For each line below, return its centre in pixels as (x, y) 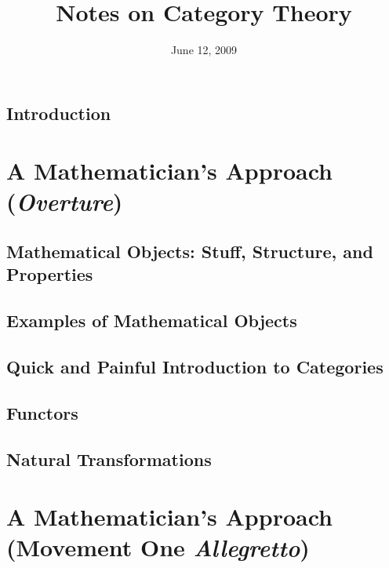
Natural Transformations (109, 459)
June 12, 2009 (204, 50)
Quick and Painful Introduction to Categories (195, 367)
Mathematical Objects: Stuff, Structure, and (190, 251)
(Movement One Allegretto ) (158, 548)
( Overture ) (65, 202)
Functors (42, 412)
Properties (50, 274)
